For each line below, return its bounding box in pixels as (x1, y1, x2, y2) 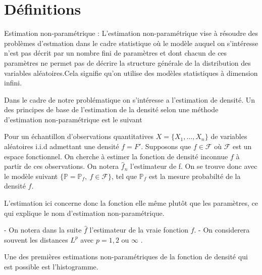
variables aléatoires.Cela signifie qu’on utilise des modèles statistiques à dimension (4, 67, 258, 78)
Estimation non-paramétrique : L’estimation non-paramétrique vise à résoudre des (4, 28, 258, 38)
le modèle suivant (4, 170, 58, 181)
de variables (211, 131, 247, 142)
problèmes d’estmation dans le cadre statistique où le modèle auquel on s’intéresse (4, 37, 258, 48)
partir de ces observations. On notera (4, 161, 119, 171)
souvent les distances (4, 234, 68, 245)
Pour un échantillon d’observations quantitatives (4, 131, 154, 142)
